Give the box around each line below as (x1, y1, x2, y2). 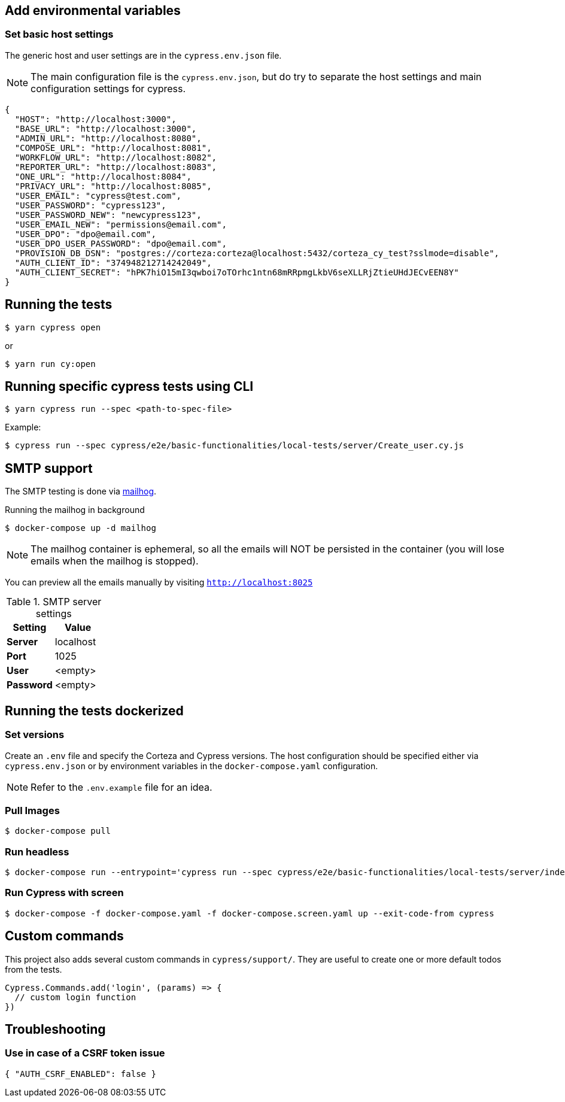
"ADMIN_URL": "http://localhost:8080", (14, 133, 202, 143)
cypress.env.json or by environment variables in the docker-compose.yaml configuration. (5, 760, 378, 771)
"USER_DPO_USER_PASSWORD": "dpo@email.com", (14, 238, 227, 248)
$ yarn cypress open (5, 322, 101, 332)
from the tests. (5, 964, 62, 975)
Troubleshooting (5, 1022, 106, 1037)
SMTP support (5, 460, 93, 476)
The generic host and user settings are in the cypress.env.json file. (5, 50, 282, 60)
